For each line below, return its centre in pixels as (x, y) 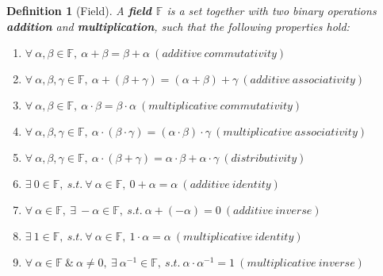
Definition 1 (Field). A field (79, 10)
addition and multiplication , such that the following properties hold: (178, 26)
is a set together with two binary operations (272, 10)
